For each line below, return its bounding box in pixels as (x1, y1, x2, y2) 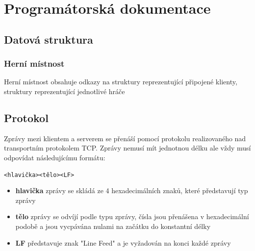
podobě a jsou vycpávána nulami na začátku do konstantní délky (15, 221, 211, 231)
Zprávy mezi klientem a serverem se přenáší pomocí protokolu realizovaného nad (4, 133, 246, 143)
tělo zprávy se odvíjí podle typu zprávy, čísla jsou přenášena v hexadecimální (15, 211, 249, 222)
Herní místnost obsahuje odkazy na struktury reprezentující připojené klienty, (4, 76, 237, 87)
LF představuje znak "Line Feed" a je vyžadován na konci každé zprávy (15, 237, 231, 248)
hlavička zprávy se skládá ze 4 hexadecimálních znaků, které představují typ (15, 185, 248, 196)
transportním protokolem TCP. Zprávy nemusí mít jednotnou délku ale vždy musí (4, 143, 251, 153)
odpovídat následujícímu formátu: (4, 152, 105, 162)
